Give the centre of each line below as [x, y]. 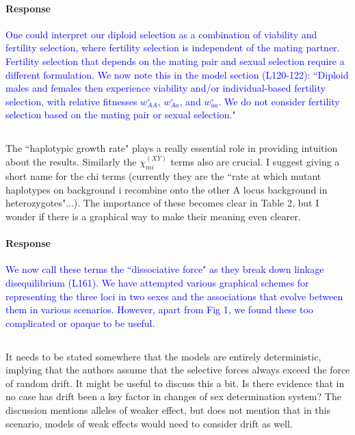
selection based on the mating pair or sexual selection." [121, 115]
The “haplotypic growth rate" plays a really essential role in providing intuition [172, 148]
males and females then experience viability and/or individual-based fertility [166, 88]
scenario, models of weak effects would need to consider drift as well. [149, 423]
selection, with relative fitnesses [71, 101]
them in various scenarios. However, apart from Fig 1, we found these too [159, 309]
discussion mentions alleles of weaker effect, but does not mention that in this [168, 410]
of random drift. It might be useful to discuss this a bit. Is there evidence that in [175, 383]
